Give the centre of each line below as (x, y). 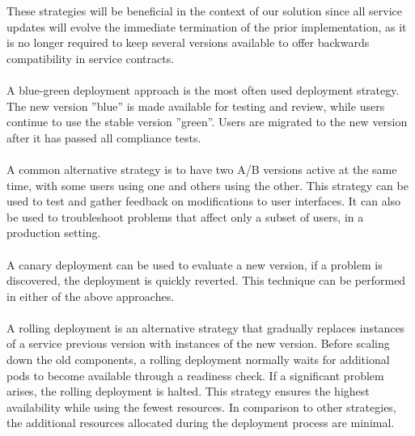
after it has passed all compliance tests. (104, 137)
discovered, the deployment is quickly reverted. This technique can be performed (206, 280)
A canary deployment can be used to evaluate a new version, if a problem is (195, 264)
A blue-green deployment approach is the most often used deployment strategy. (203, 89)
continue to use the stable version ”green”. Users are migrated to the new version (207, 122)
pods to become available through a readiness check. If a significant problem (195, 375)
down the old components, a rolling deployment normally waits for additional (198, 360)
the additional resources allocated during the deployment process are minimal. (201, 423)
